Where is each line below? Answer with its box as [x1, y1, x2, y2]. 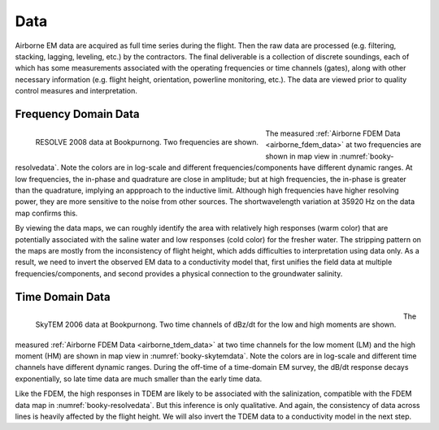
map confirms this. [15, 208, 78, 218]
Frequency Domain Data [15, 106, 140, 121]
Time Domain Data [15, 289, 111, 304]
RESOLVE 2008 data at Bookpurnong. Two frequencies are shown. [35, 137, 259, 146]
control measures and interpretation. [15, 86, 137, 96]
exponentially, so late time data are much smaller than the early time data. [15, 374, 263, 384]
